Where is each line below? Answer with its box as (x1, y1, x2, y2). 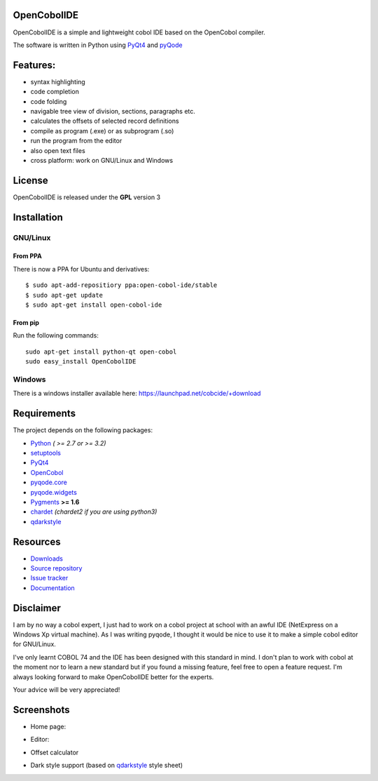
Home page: (30, 722, 66, 730)
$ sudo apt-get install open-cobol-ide (25, 300, 162, 309)
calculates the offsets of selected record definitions (30, 116, 179, 126)
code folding (30, 97, 67, 105)
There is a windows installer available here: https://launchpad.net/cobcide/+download (13, 389, 262, 398)
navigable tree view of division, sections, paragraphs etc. (30, 107, 196, 115)
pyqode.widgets (30, 488, 77, 496)
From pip (13, 318, 40, 326)
